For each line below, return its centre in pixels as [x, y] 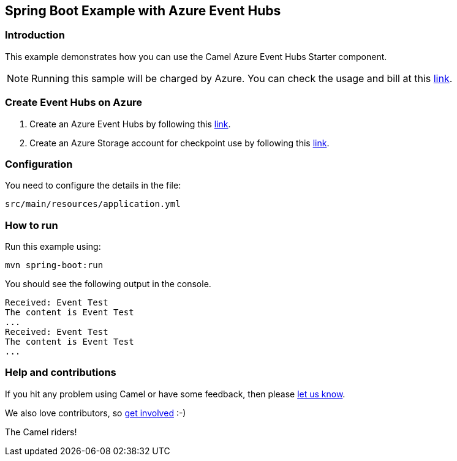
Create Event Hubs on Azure [74, 103]
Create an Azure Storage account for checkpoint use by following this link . [179, 143]
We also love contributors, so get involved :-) [96, 413]
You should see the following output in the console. [108, 284]
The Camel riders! [41, 432]
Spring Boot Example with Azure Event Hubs [143, 11]
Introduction [35, 35]
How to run [32, 225]
